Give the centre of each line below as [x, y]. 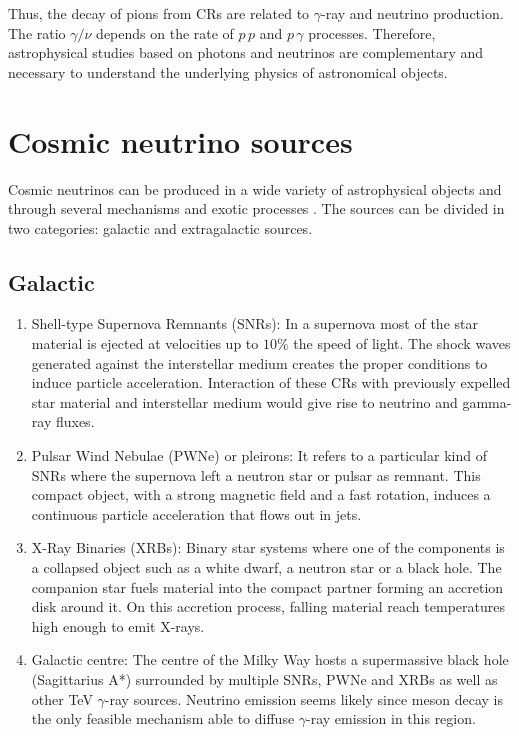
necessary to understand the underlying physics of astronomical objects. [228, 71]
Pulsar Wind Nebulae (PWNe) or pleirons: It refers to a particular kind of [259, 455]
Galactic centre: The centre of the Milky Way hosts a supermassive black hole [270, 659]
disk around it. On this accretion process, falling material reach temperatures [268, 606]
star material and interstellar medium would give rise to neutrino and [244, 401]
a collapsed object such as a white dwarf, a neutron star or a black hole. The [266, 567]
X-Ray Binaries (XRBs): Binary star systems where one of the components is [268, 547]
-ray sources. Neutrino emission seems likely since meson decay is [303, 698]
